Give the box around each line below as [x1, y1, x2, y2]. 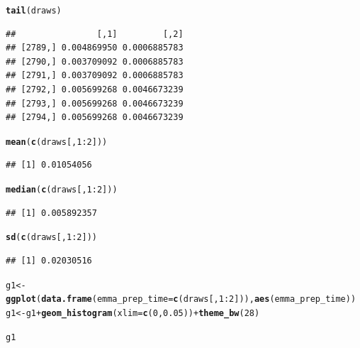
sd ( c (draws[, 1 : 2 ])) [6, 232, 97, 243]
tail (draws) [6, 6, 62, 16]
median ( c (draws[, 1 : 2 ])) [6, 185, 118, 195]
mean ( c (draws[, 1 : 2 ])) [6, 136, 108, 147]
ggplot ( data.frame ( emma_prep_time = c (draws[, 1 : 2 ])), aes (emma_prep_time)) [6, 294, 356, 305]
